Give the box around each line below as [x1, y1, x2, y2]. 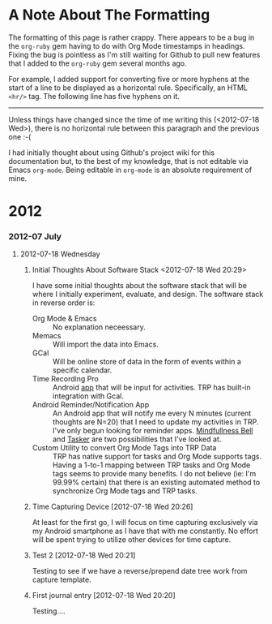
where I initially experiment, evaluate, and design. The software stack [32, 290, 264, 299]
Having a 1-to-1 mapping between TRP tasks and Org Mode [52, 460, 251, 470]
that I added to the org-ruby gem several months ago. [8, 58, 188, 68]
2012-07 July [8, 231, 62, 243]
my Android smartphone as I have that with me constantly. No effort [32, 526, 259, 536]
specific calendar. [52, 365, 113, 375]
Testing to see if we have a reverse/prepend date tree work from [32, 566, 248, 576]
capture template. [32, 575, 91, 585]
